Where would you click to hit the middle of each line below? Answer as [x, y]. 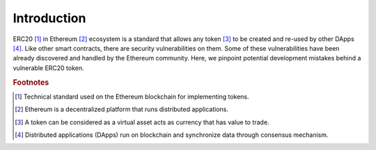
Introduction [49, 18]
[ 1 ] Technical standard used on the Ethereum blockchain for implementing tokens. [132, 97]
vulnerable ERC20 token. [48, 68]
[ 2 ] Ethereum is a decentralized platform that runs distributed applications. [122, 109]
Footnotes [31, 82]
